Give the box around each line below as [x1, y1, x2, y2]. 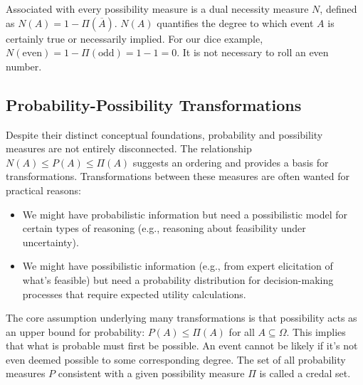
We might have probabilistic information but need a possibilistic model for [22, 206, 348, 221]
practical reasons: [6, 182, 82, 197]
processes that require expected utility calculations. [22, 286, 246, 301]
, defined [320, 1, 357, 16]
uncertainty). [22, 234, 79, 249]
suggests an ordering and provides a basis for [132, 154, 329, 169]
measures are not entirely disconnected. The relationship [6, 141, 252, 156]
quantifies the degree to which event [157, 15, 314, 30]
